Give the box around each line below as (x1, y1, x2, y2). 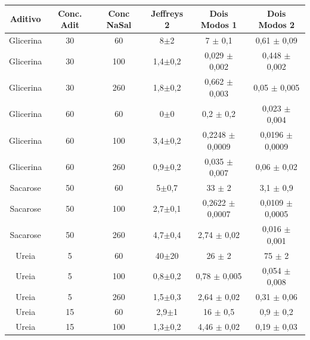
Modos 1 (200, 18, 237, 31)
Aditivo (10, 13, 41, 25)
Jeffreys (151, 7, 184, 19)
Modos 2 (258, 18, 294, 31)
